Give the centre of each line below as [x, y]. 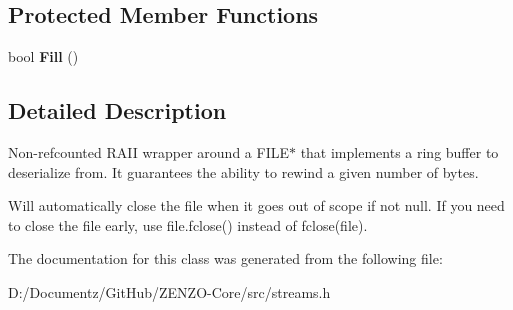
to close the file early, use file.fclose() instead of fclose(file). [188, 224]
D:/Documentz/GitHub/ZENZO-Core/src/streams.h [169, 291]
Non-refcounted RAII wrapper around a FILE [148, 152]
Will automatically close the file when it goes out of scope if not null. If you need [256, 205]
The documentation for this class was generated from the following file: [225, 258]
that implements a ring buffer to [399, 152]
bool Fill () [43, 56]
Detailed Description [117, 110]
